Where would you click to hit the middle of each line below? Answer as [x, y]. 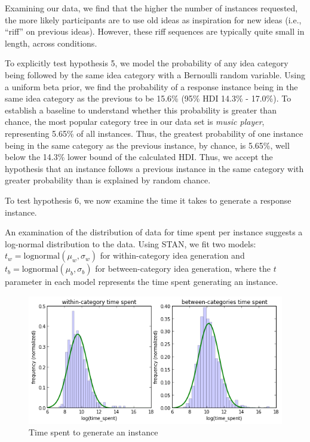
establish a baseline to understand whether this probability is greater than [141, 110]
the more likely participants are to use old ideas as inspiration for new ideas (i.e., [153, 19]
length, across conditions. [51, 43]
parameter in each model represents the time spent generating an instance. [142, 282]
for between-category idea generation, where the [183, 268]
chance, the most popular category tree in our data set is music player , [135, 122]
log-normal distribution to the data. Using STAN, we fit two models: [131, 243]
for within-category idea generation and [172, 255]
